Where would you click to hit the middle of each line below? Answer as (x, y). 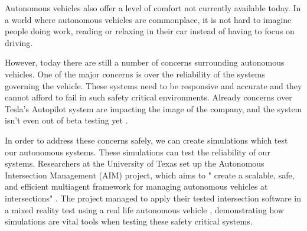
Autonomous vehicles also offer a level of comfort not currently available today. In (153, 8)
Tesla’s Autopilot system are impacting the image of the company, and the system (153, 108)
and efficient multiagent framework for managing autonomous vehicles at (136, 186)
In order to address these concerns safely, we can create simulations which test (146, 140)
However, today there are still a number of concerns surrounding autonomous (145, 62)
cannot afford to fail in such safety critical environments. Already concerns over (148, 97)
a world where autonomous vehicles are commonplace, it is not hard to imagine (148, 19)
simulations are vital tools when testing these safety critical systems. (129, 221)
